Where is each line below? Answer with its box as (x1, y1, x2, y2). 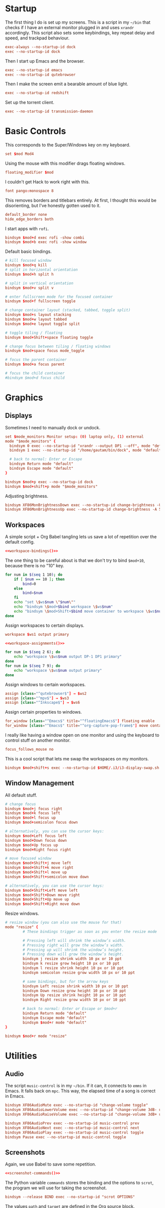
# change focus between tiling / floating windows (5, 344, 111, 349)
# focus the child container (5, 371, 65, 376)
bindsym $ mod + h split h (5, 272, 54, 276)
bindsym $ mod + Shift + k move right (5, 865, 74, 870)
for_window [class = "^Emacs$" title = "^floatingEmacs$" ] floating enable (5, 719, 155, 724)
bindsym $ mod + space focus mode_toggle (5, 348, 84, 353)
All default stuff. (5, 792, 37, 798)
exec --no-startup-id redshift (5, 91, 69, 96)
